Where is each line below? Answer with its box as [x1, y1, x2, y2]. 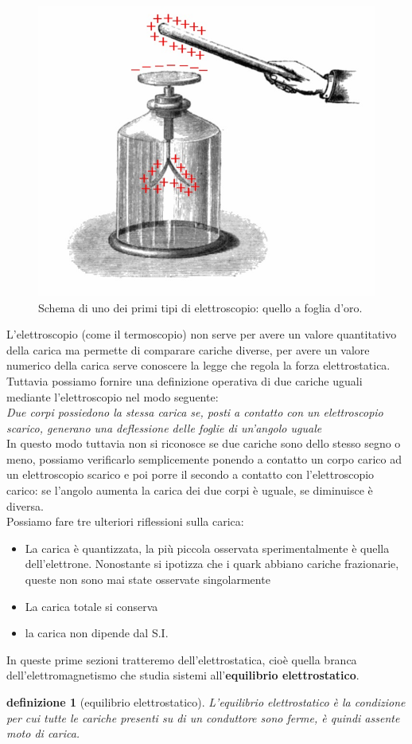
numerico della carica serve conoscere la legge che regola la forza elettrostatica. [6, 357, 391, 374]
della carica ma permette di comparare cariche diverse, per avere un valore [6, 341, 370, 358]
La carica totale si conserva [25, 597, 158, 614]
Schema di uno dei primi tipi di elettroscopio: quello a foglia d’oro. [38, 299, 363, 315]
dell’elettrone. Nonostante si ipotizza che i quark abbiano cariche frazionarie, [25, 555, 399, 572]
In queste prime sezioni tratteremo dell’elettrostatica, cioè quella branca [6, 651, 357, 668]
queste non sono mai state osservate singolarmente [25, 571, 270, 588]
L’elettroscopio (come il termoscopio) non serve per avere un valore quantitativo [6, 326, 397, 343]
